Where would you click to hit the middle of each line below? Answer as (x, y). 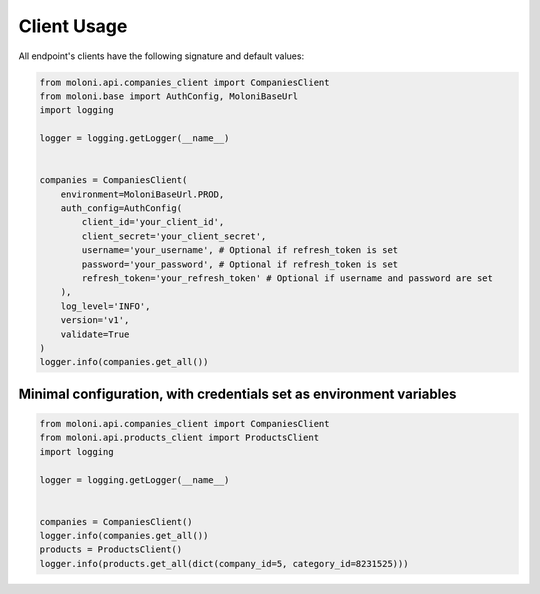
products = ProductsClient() (111, 549)
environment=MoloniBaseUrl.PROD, (142, 194)
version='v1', (95, 320)
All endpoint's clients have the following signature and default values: (161, 56)
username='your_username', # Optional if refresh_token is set (240, 250)
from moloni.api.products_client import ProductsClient (179, 438)
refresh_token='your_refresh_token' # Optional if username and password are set (287, 278)
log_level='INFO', (105, 306)
